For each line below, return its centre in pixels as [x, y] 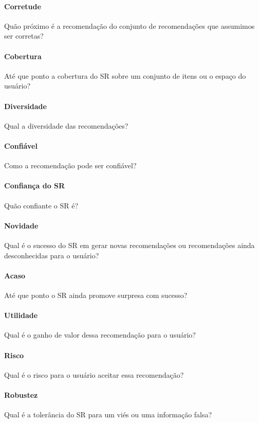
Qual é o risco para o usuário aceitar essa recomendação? [94, 374]
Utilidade [21, 315]
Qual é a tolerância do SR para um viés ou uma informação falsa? [108, 415]
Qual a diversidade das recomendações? [66, 125]
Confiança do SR [35, 186]
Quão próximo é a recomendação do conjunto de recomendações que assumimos [129, 25]
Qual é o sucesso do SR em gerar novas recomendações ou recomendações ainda [129, 245]
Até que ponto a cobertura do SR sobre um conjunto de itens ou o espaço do [125, 75]
